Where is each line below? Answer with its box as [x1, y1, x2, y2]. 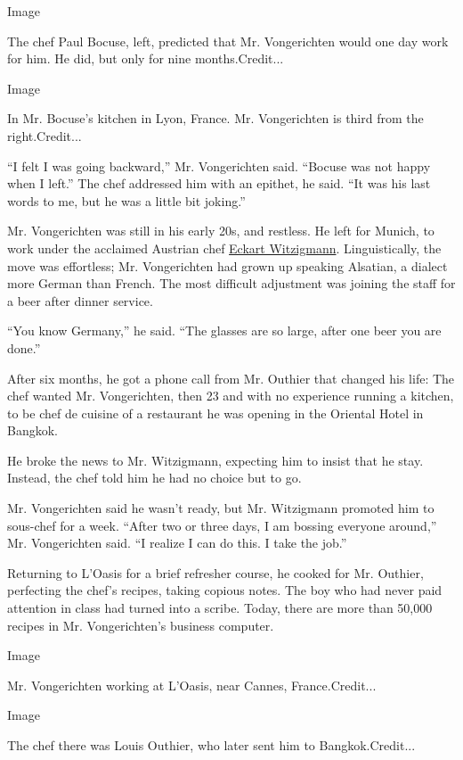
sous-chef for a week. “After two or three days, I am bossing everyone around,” [7, 516, 437, 534]
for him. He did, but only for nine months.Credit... [7, 49, 284, 68]
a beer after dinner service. [7, 291, 153, 310]
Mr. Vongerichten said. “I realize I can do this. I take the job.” [7, 533, 347, 552]
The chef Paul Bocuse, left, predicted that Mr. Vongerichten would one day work [7, 31, 449, 50]
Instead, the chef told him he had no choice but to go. [7, 468, 302, 487]
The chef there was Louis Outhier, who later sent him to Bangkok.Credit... [7, 736, 416, 754]
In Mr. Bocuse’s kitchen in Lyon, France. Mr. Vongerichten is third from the [7, 109, 424, 128]
